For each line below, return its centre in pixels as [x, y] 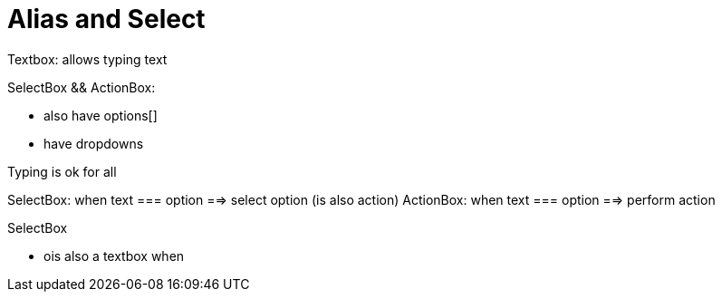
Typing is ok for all [62, 171]
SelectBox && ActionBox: [82, 87]
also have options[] [101, 115]
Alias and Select [106, 19]
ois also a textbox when [114, 256]
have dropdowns [94, 143]
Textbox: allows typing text [87, 59]
